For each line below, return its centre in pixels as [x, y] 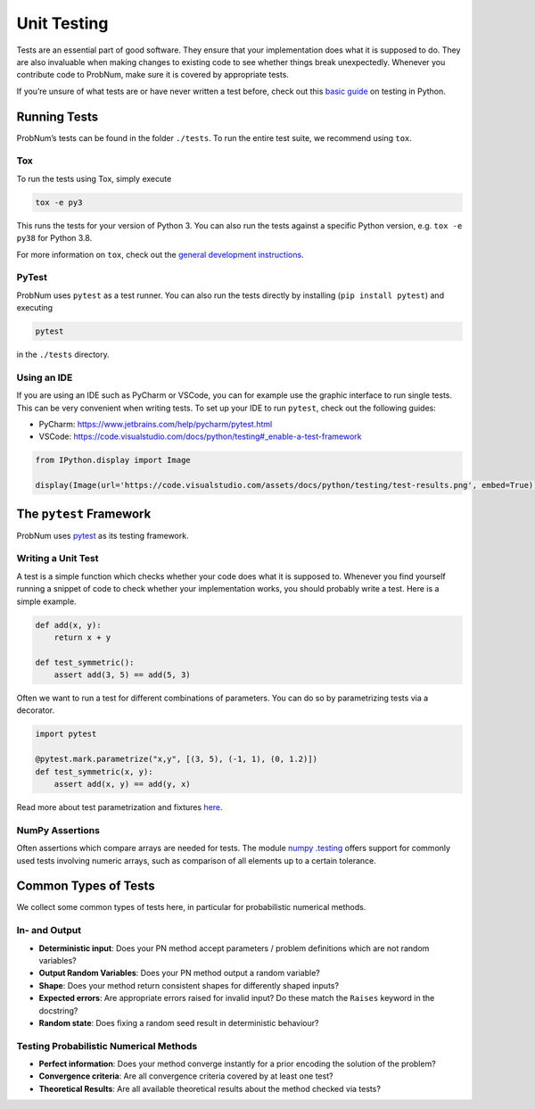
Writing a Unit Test [58, 559]
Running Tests [57, 116]
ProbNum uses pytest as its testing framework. [103, 535]
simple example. [46, 601]
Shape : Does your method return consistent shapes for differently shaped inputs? [189, 985]
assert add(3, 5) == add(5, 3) [122, 675]
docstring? [58, 1010]
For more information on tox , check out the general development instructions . [160, 254]
